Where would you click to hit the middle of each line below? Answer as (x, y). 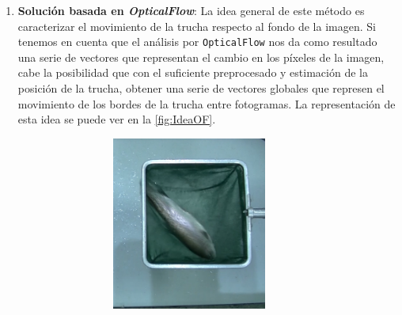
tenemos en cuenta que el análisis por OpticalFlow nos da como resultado (197, 42)
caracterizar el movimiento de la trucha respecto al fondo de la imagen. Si (197, 26)
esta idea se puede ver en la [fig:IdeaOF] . (117, 119)
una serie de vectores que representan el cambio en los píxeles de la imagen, (201, 57)
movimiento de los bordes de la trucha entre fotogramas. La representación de (207, 103)
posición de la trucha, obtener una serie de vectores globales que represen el (201, 88)
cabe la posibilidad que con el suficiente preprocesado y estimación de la (193, 72)
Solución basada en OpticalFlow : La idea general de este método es (191, 10)
